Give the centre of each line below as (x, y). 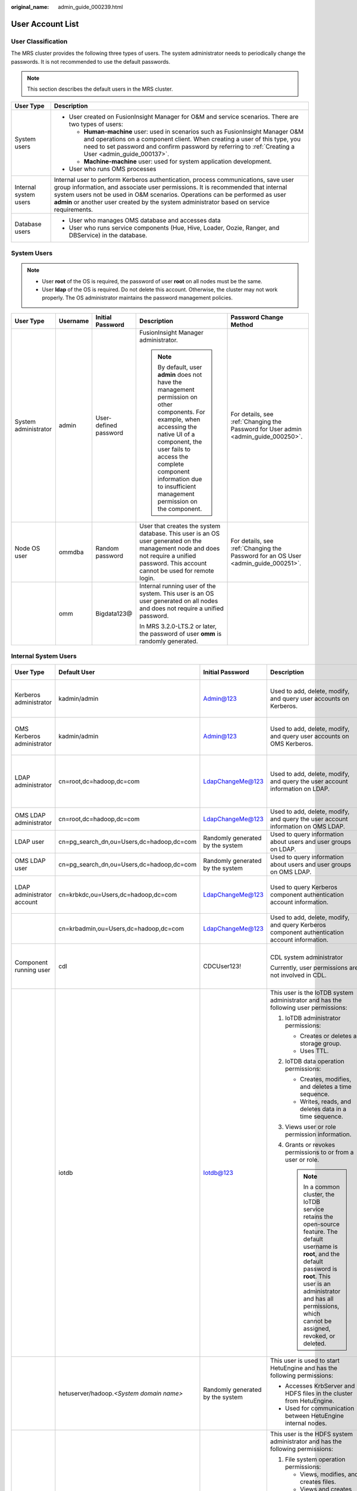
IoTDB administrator (313, 1018)
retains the (318, 1217)
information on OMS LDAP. (307, 826)
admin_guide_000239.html (90, 7)
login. (147, 578)
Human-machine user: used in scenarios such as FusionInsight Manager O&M (194, 131)
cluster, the (319, 1194)
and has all (318, 1298)
